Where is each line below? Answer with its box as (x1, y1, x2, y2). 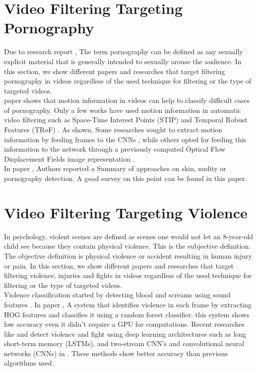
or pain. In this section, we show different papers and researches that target (4, 260, 234, 271)
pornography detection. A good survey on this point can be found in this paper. (4, 173, 247, 184)
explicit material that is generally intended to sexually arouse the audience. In (4, 56, 242, 66)
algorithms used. (4, 358, 54, 368)
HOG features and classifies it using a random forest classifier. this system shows (4, 309, 250, 319)
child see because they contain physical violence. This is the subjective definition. (4, 241, 251, 251)
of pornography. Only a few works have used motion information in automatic (4, 104, 241, 115)
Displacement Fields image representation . (4, 153, 135, 164)
